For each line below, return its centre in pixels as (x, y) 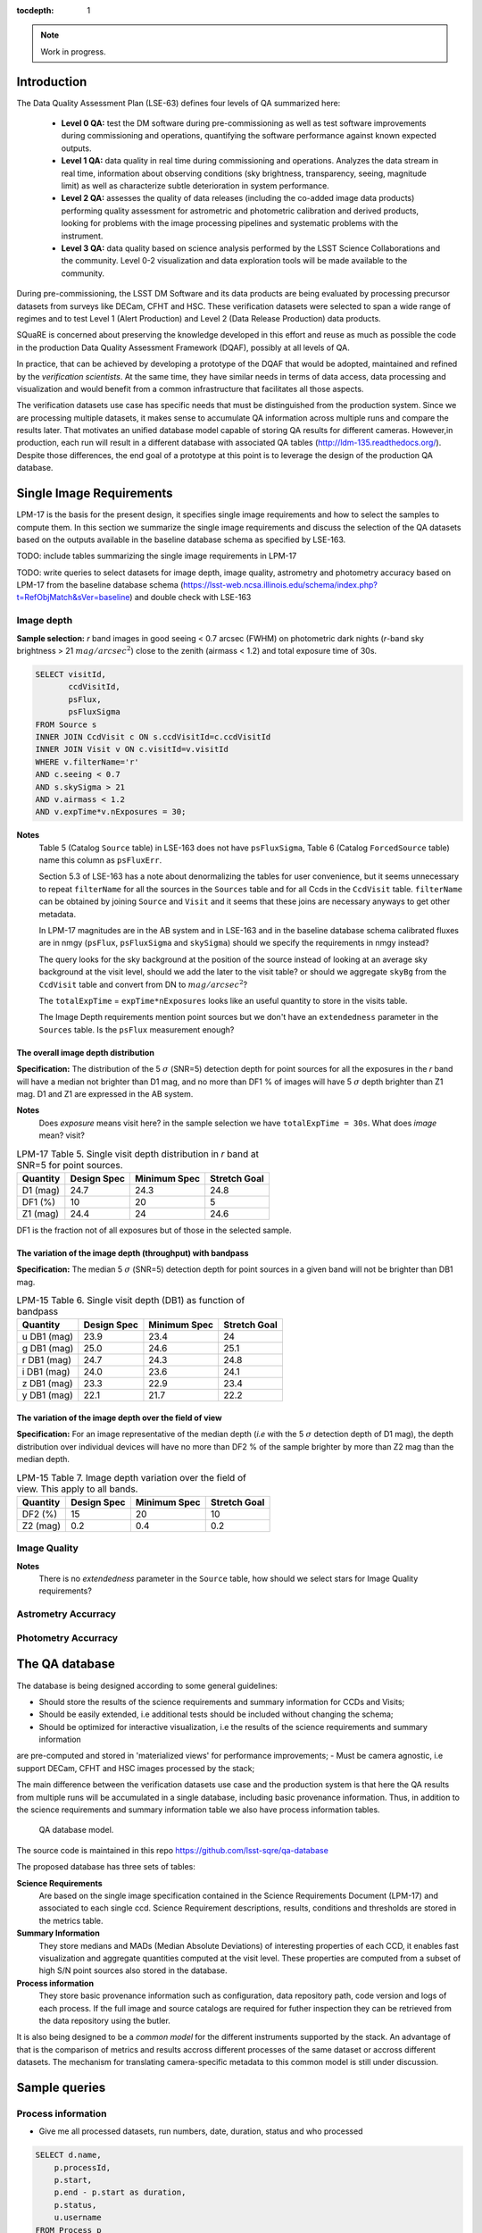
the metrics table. (71, 1920)
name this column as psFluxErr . (100, 860)
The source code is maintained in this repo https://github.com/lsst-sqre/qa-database (173, 1850)
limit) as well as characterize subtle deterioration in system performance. (195, 186)
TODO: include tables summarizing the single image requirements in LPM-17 (157, 556)
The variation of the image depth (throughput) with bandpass (133, 1253)
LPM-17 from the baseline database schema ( (100, 585)
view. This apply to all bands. (77, 1489)
